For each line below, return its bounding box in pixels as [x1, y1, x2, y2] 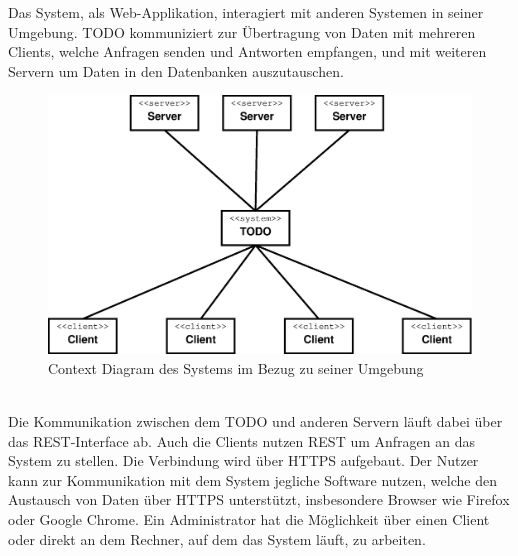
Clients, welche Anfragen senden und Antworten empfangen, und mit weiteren [8, 41, 487, 62]
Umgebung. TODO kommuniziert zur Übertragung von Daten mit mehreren [8, 21, 476, 42]
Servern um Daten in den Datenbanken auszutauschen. [8, 60, 344, 81]
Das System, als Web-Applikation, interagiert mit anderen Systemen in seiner [8, 2, 484, 22]
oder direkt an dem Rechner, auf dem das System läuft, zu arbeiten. [8, 528, 426, 549]
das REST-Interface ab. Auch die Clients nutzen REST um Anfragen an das [8, 430, 475, 451]
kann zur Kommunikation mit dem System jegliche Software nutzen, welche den [8, 469, 497, 490]
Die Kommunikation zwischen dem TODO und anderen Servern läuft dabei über [8, 410, 503, 431]
